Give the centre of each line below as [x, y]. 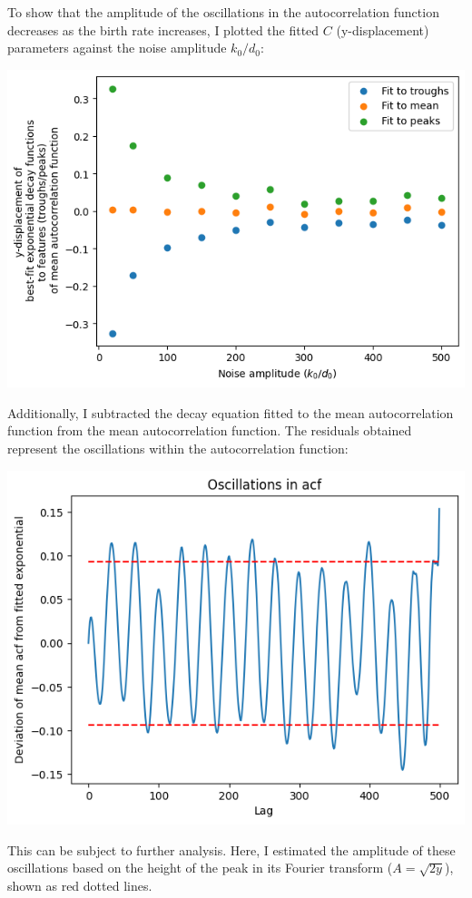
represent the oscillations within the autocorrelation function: [178, 449]
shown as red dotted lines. [80, 886]
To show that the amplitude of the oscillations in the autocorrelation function [223, 12]
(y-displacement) [383, 29]
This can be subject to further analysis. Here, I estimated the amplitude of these [231, 849]
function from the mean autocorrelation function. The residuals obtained [210, 430]
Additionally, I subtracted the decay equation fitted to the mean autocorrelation [231, 412]
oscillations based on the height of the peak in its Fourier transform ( [200, 868]
